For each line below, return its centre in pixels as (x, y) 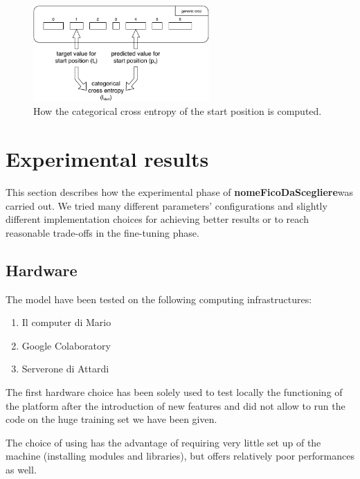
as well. (21, 469)
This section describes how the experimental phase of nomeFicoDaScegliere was (180, 191)
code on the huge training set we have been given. (111, 419)
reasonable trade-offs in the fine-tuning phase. (102, 232)
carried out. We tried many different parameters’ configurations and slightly (166, 205)
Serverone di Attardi (65, 369)
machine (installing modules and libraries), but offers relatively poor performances (180, 456)
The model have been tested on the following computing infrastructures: (159, 299)
